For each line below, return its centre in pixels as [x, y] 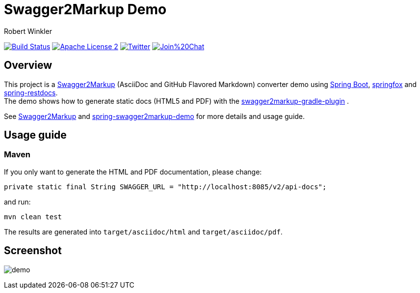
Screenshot [33, 251]
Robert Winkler [28, 31]
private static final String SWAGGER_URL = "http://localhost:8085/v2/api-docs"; [165, 187]
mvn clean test [33, 217]
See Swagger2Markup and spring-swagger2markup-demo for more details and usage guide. [155, 116]
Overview [28, 65]
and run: [17, 202]
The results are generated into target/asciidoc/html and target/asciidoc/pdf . [143, 232]
